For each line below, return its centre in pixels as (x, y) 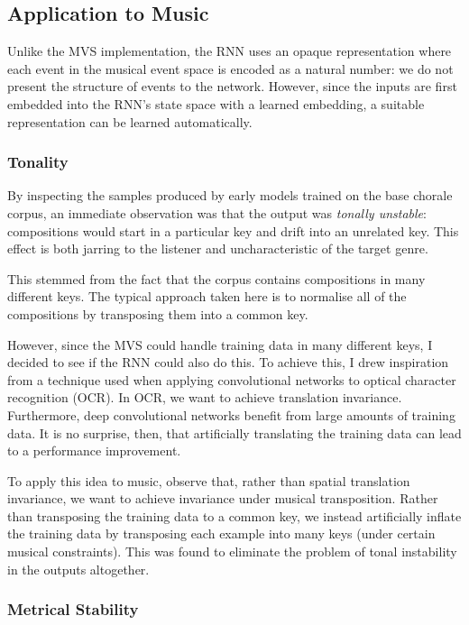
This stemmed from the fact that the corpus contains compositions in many (216, 278)
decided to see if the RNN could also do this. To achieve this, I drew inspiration (228, 362)
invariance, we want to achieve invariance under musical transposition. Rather (223, 498)
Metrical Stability (73, 609)
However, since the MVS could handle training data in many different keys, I (220, 344)
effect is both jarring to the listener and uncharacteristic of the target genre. (218, 248)
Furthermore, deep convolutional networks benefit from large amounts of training (231, 414)
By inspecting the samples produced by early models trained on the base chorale (230, 195)
